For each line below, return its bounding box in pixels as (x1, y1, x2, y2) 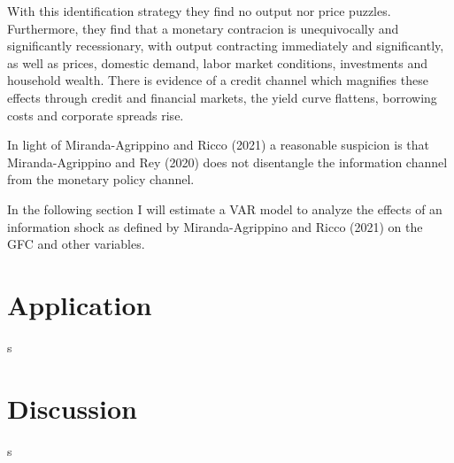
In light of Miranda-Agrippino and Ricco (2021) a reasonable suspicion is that (7, 135, 430, 154)
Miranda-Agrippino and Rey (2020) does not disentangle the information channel (7, 152, 448, 171)
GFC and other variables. (7, 235, 145, 253)
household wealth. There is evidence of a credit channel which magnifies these (7, 71, 428, 89)
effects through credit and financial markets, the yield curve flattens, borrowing (7, 88, 437, 106)
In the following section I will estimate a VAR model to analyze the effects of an (7, 199, 442, 218)
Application (7, 286, 152, 322)
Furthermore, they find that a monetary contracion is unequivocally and (7, 19, 399, 37)
